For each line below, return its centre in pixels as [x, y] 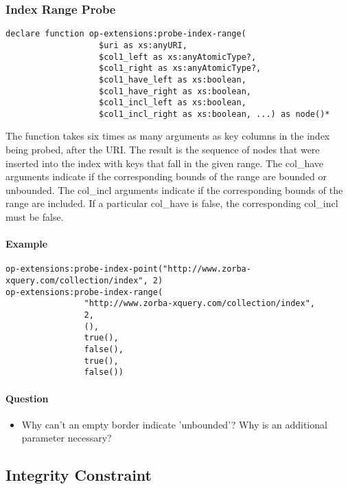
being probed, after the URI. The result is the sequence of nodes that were [163, 150]
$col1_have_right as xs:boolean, [175, 91]
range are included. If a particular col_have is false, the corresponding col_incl [172, 203]
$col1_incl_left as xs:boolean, [173, 103]
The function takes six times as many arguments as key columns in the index [168, 136]
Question [27, 398]
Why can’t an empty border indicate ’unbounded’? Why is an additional [174, 424]
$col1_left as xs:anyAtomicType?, [178, 57]
